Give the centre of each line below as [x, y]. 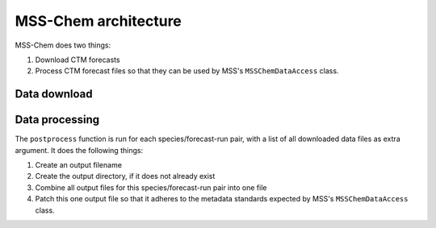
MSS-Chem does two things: [63, 45]
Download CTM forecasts [78, 60]
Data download [54, 94]
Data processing [57, 120]
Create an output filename [79, 165]
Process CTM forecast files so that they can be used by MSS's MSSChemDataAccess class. [187, 71]
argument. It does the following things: [79, 150]
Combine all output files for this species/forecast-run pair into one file [151, 187]
